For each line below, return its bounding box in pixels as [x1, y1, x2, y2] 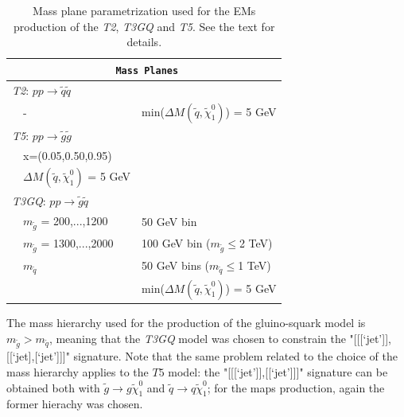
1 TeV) [238, 256, 271, 273]
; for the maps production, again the [207, 379, 385, 396]
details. [126, 33, 162, 50]
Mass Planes [115, 64, 179, 76]
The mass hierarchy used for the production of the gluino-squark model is [6, 314, 366, 331]
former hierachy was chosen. [6, 396, 143, 412]
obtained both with [6, 379, 100, 396]
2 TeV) [239, 234, 273, 251]
